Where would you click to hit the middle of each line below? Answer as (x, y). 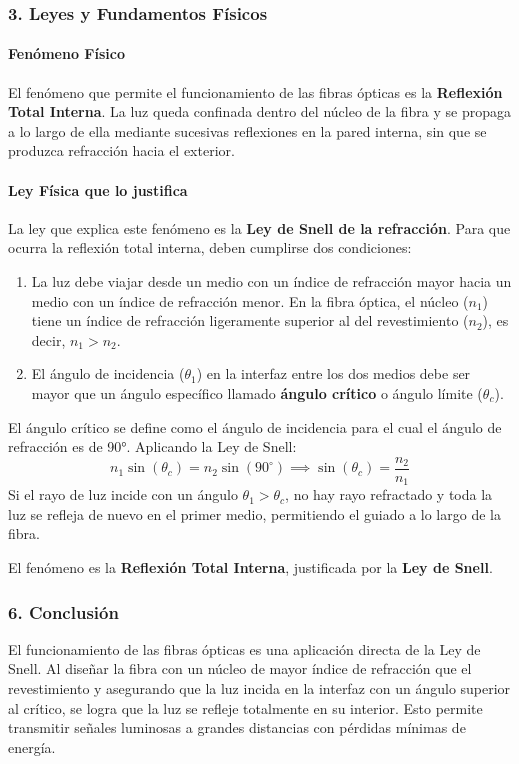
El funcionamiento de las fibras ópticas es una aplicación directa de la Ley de (244, 648)
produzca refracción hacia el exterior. (121, 150)
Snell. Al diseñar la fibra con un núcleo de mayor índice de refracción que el (240, 668)
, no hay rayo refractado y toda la (389, 494)
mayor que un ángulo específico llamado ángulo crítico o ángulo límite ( (257, 392)
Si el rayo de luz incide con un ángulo (123, 494)
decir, (48, 339)
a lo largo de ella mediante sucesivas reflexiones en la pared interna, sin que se (247, 130)
